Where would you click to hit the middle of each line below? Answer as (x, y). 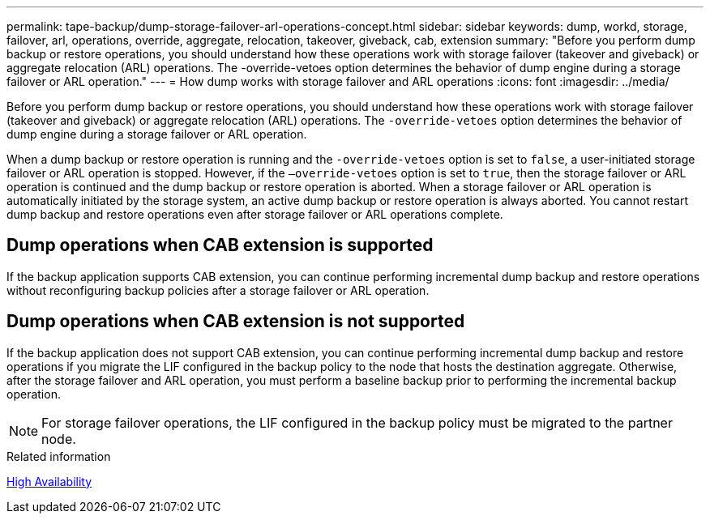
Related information (59, 456)
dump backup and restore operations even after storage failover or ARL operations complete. (255, 214)
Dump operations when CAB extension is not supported (236, 322)
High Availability (49, 481)
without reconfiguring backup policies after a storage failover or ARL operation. (218, 290)
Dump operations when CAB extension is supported (220, 245)
